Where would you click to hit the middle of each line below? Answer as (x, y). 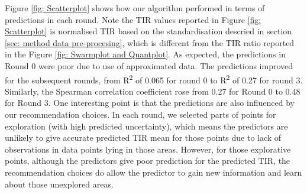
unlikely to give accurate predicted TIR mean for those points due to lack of (143, 138)
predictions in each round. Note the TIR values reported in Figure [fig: (133, 19)
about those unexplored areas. (59, 184)
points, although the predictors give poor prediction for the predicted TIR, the (148, 161)
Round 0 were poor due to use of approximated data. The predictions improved (149, 65)
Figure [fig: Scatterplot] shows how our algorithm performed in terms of (135, 8)
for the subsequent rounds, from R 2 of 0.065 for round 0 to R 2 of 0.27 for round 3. (154, 79)
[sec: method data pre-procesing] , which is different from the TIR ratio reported (150, 42)
